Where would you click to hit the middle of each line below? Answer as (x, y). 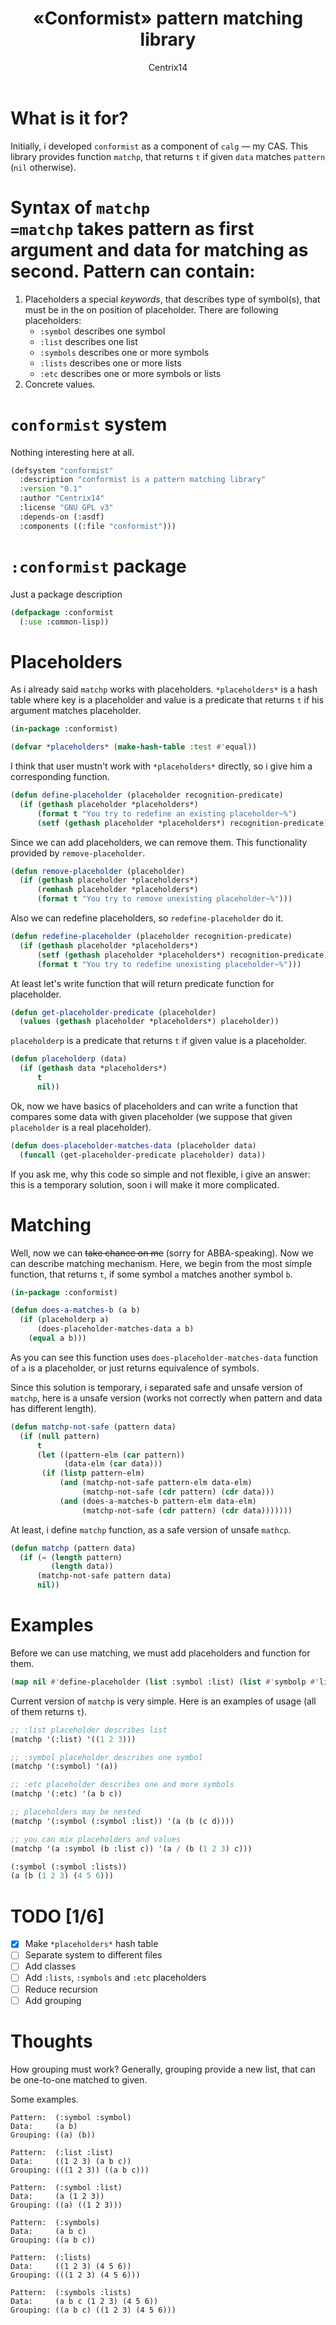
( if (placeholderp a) (64, 1320)
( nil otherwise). (43, 167)
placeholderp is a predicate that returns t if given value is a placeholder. (158, 1041)
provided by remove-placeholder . (78, 853)
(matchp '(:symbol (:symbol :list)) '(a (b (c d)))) (122, 1821)
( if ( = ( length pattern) (71, 1557)
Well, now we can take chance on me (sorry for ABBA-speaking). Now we (162, 1253)
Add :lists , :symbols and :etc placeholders (115, 1978)
